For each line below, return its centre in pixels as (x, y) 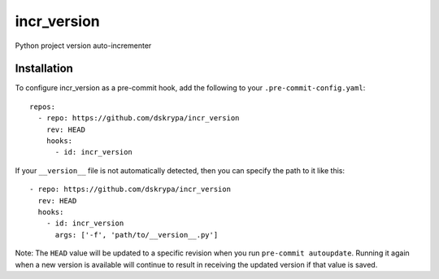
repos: (43, 107)
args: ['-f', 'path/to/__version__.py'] (137, 235)
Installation (44, 69)
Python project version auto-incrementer (83, 46)
